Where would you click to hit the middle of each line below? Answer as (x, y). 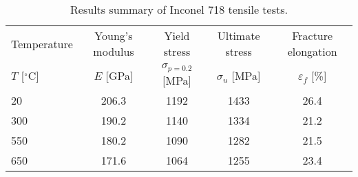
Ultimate (239, 35)
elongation (312, 51)
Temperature (42, 43)
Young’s (114, 35)
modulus (114, 51)
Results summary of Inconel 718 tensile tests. (179, 9)
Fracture (313, 35)
